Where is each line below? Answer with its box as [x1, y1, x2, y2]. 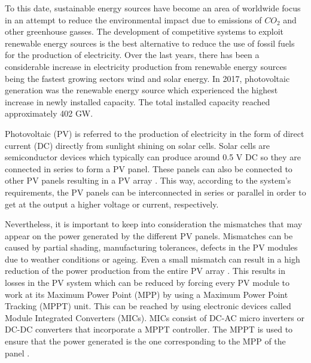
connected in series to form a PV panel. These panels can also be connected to [5, 162, 292, 175]
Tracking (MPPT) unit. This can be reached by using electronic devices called [5, 300, 291, 312]
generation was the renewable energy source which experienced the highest [5, 84, 278, 96]
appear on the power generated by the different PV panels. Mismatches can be [5, 229, 293, 242]
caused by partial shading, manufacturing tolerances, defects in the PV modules [5, 241, 298, 254]
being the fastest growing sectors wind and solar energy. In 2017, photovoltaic [5, 72, 290, 84]
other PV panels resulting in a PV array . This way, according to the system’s [5, 174, 291, 187]
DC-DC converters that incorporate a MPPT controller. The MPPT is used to [5, 323, 293, 335]
